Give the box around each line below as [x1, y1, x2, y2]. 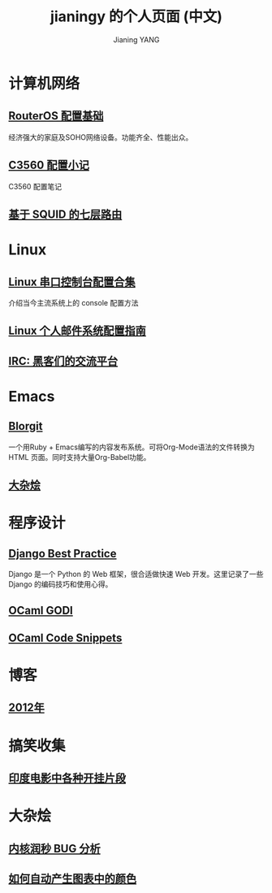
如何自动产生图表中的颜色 [8, 872, 136, 886]
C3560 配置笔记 [8, 181, 63, 191]
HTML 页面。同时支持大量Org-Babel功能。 [8, 452, 151, 462]
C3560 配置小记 [8, 158, 89, 172]
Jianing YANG [113, 34, 160, 45]
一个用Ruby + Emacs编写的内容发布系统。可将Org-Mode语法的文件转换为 [8, 442, 256, 452]
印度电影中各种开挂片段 [8, 771, 126, 785]
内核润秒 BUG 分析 [8, 842, 101, 856]
